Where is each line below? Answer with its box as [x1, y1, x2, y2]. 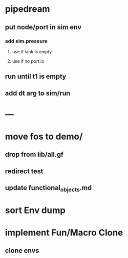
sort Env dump [5, 205, 66, 216]
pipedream [5, 3, 50, 15]
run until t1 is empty [5, 72, 66, 81]
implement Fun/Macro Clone [5, 227, 123, 238]
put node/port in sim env [5, 23, 82, 31]
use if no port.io [12, 58, 44, 64]
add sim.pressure [5, 38, 48, 45]
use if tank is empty [12, 48, 52, 54]
